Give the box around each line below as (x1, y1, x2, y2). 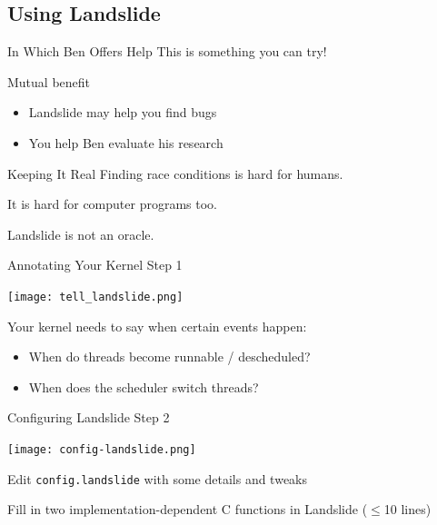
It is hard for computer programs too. (7, 194, 217, 213)
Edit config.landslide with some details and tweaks (7, 469, 308, 488)
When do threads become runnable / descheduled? (28, 347, 311, 366)
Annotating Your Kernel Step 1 (7, 255, 183, 274)
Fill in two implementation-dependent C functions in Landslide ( (7, 500, 368, 519)
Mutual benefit (7, 72, 91, 91)
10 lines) (383, 500, 432, 519)
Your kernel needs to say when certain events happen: (7, 316, 307, 335)
